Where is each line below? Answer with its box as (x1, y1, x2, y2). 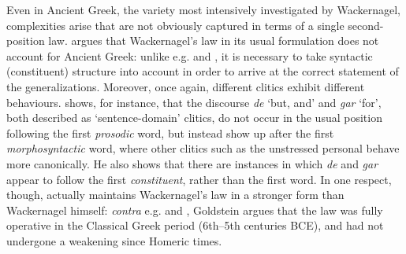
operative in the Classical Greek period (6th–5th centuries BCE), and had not (6, 217, 384, 234)
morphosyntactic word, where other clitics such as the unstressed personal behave (6, 140, 400, 156)
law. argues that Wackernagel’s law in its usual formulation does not (48, 32, 379, 49)
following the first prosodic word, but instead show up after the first (6, 124, 334, 141)
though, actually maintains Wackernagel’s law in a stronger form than (6, 186, 345, 203)
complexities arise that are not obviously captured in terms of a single (6, 17, 345, 33)
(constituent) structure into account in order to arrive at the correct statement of (6, 63, 399, 79)
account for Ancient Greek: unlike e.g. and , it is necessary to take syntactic (6, 47, 373, 64)
